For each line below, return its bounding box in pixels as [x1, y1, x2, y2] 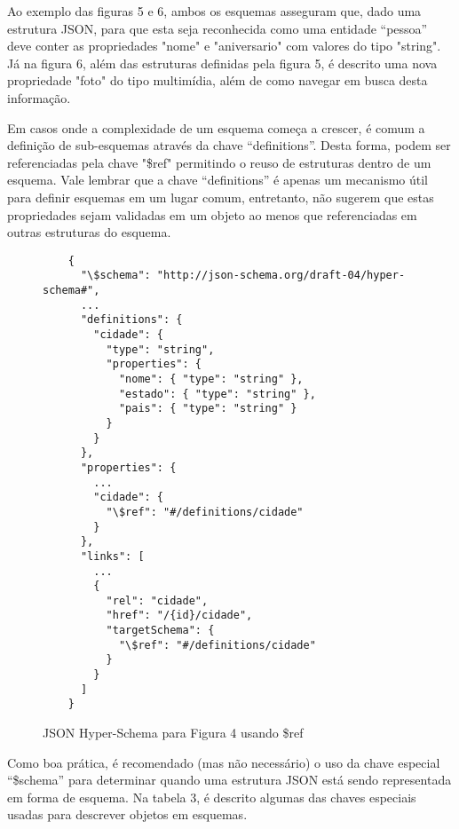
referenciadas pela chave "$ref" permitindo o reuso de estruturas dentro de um [7, 153, 431, 171]
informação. [7, 88, 71, 107]
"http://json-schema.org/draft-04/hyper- [156, 269, 406, 282]
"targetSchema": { [106, 624, 215, 637]
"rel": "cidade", [106, 594, 209, 607]
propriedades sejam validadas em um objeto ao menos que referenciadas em [7, 205, 417, 224]
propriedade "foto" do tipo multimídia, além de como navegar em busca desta [7, 71, 428, 90]
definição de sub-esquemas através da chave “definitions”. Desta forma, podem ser [7, 136, 451, 154]
